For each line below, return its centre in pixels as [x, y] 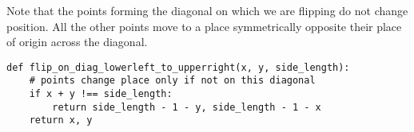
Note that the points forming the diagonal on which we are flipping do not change [207, 10]
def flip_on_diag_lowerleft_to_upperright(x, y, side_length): [178, 67]
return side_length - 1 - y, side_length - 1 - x [187, 107]
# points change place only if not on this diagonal [172, 81]
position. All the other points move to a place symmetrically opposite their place [204, 26]
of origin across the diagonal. [77, 42]
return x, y [61, 120]
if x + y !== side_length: [101, 94]
